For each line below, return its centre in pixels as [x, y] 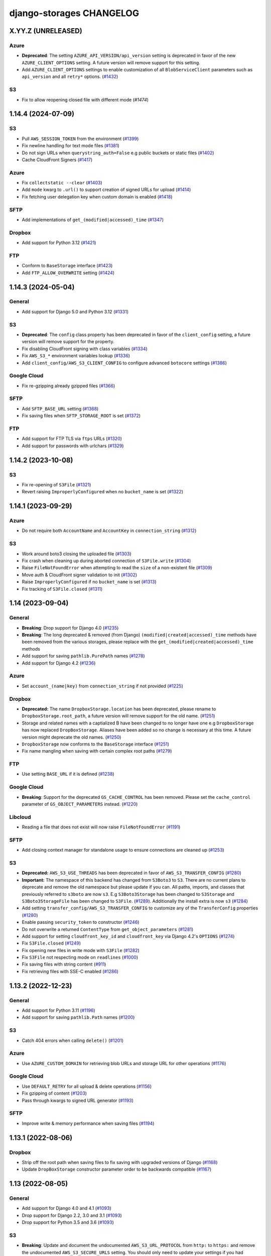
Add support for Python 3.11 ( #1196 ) [58, 1010]
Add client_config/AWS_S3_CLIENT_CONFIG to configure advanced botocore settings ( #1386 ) [124, 363]
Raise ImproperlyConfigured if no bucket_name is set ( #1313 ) [89, 582]
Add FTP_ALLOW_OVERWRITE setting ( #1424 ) [68, 273]
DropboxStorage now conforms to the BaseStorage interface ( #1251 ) [96, 744]
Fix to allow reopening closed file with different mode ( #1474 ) [85, 99]
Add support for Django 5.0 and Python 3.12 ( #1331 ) [75, 311]
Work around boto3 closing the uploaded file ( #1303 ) [77, 554]
